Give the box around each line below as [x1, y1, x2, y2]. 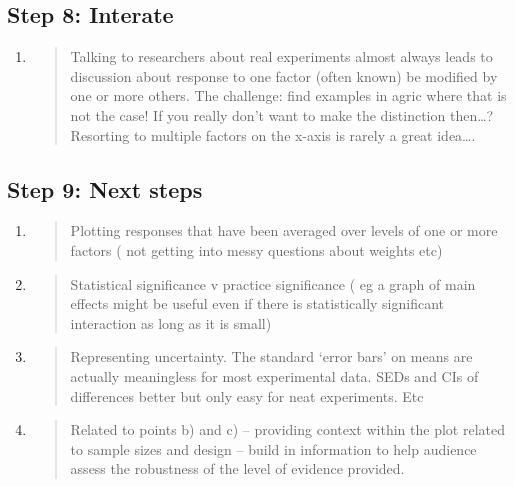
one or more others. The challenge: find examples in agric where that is [70, 85, 507, 106]
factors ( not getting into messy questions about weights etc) [70, 239, 443, 260]
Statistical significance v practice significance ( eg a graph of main [70, 273, 476, 294]
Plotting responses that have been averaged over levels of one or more [70, 220, 498, 241]
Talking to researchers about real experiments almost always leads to [70, 46, 493, 67]
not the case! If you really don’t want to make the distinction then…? [70, 104, 494, 125]
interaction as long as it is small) [70, 312, 272, 333]
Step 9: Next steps [7, 173, 203, 204]
